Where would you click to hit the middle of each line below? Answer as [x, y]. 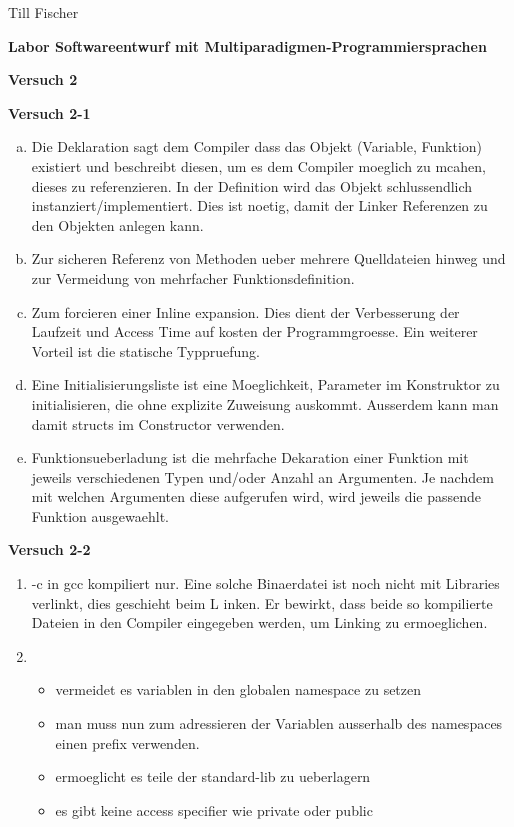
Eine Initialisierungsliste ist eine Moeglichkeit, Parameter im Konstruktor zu [265, 384]
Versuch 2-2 [49, 549]
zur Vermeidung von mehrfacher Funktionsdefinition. [193, 277]
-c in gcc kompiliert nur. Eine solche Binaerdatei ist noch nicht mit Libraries [265, 583]
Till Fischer [43, 12]
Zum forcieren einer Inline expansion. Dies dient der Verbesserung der [245, 311]
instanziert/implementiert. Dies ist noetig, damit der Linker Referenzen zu [259, 205]
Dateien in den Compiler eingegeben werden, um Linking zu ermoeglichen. [259, 622]
